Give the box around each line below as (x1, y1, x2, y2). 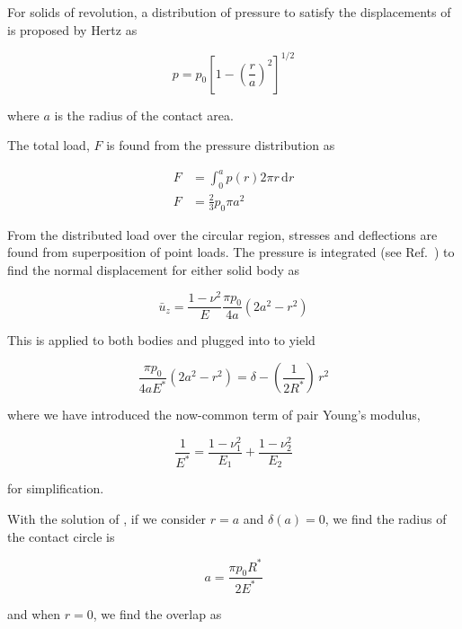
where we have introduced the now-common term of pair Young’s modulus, (7, 405, 421, 424)
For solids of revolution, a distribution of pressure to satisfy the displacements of (7, 3, 451, 21)
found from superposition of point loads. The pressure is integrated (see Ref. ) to (7, 243, 455, 261)
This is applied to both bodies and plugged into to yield (7, 331, 315, 350)
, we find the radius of (324, 509, 447, 527)
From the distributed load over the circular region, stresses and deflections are (7, 225, 438, 244)
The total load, (7, 136, 90, 155)
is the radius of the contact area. (54, 105, 234, 124)
